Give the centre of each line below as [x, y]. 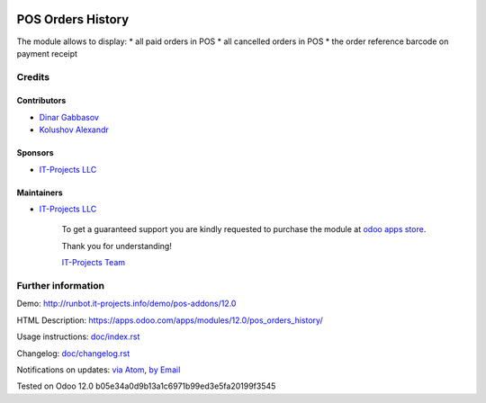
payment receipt [47, 53]
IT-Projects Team [94, 263]
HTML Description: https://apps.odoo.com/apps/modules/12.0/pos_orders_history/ [170, 320]
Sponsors [35, 153]
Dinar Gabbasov [69, 117]
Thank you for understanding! [117, 246]
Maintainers [40, 193]
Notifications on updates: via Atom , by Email [99, 370]
